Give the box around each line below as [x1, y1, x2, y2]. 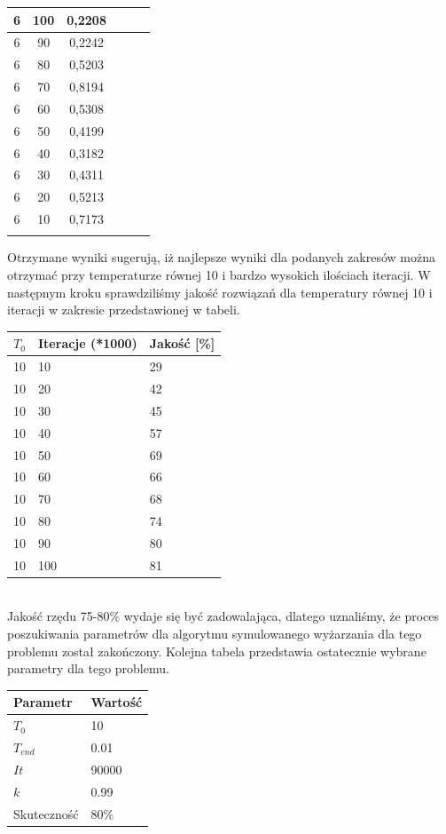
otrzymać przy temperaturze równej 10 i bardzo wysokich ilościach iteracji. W [7, 266, 431, 284]
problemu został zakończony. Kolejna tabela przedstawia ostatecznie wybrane [7, 641, 426, 660]
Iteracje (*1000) [38, 334, 137, 353]
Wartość [90, 693, 143, 711]
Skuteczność [13, 804, 79, 822]
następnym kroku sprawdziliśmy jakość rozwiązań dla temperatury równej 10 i [7, 282, 433, 301]
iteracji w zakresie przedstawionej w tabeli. [7, 300, 240, 319]
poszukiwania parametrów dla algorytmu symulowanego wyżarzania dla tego [7, 624, 422, 643]
